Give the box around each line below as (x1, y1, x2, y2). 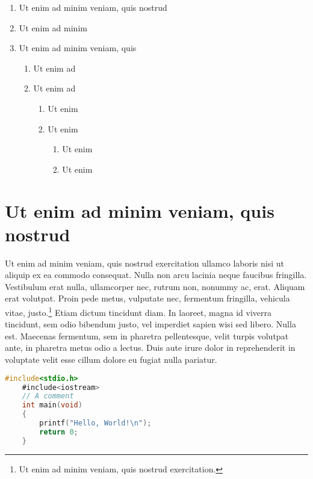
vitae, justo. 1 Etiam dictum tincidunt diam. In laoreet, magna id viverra (5, 304, 271, 318)
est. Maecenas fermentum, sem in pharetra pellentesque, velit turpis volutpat (5, 329, 289, 342)
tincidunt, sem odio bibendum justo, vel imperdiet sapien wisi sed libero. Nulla (5, 318, 296, 330)
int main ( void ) (22, 401, 82, 410)
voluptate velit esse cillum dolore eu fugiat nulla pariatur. (5, 353, 217, 366)
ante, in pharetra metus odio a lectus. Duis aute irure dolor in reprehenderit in (5, 341, 296, 354)
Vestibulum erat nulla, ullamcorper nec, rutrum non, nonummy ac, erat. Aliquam (5, 280, 305, 292)
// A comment (22, 392, 74, 401)
